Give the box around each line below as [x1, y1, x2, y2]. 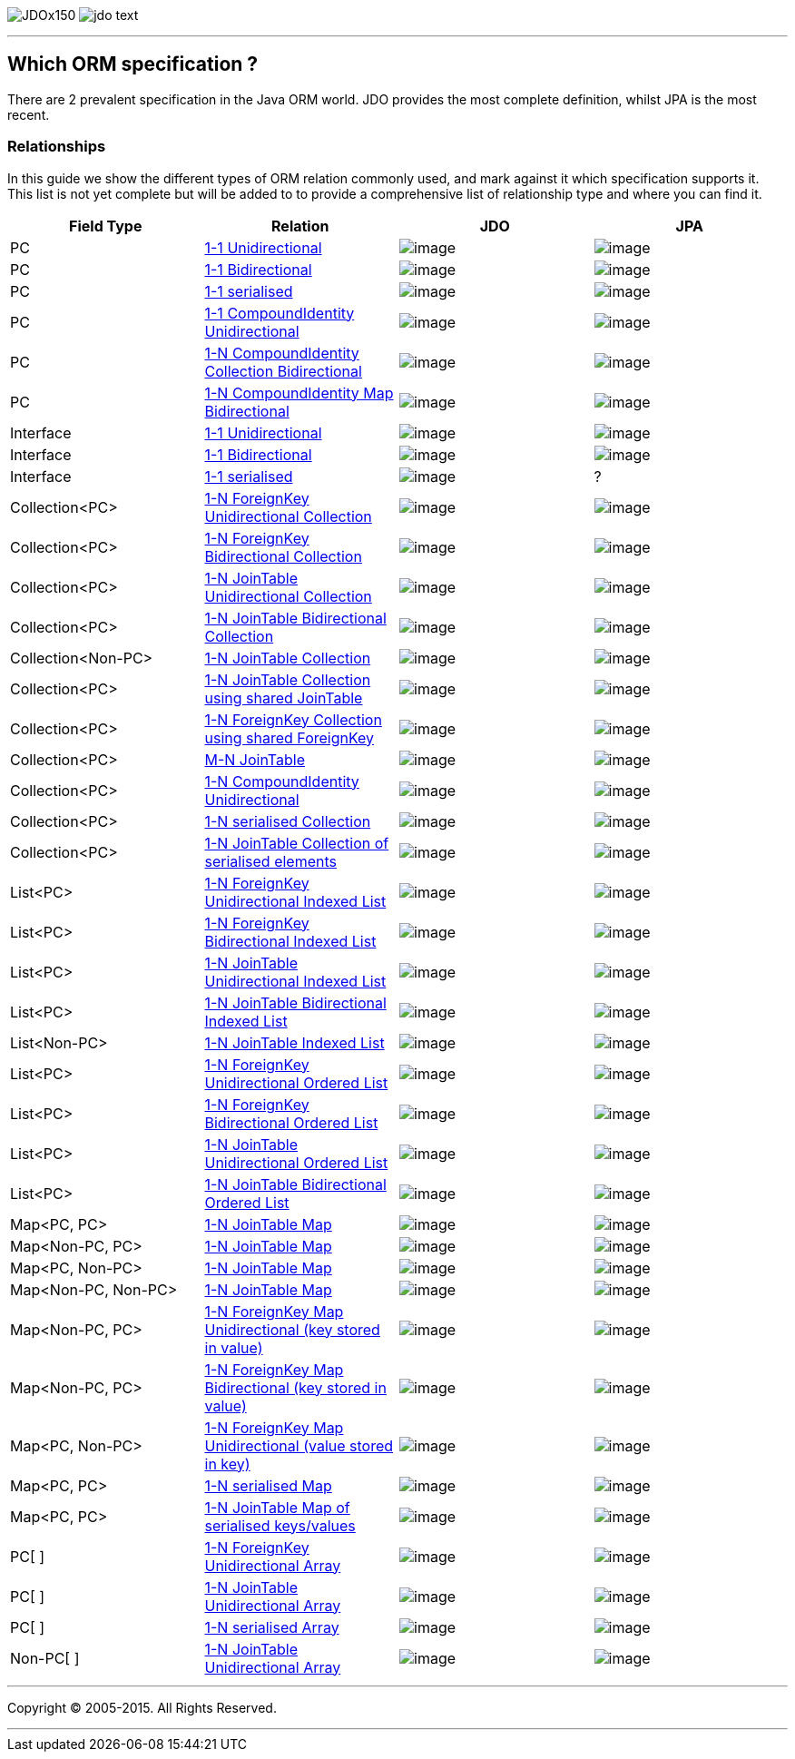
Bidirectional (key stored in [204, 1378, 387, 1397]
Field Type [69, 216, 142, 235]
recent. [7, 106, 50, 123]
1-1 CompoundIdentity [204, 303, 355, 322]
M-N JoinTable [204, 750, 305, 769]
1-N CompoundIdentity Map [204, 383, 394, 402]
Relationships [7, 137, 106, 156]
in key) [204, 1454, 250, 1473]
